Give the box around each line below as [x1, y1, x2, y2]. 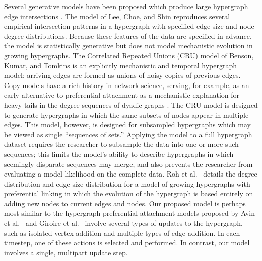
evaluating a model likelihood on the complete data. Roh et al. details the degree [4, 168, 257, 179]
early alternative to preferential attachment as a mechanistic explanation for [4, 90, 240, 100]
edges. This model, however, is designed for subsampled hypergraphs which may [4, 119, 251, 130]
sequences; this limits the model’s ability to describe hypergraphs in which [4, 148, 234, 159]
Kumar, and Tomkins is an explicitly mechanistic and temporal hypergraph [4, 60, 237, 70]
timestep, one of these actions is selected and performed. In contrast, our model [4, 237, 250, 248]
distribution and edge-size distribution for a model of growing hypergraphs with [4, 178, 250, 189]
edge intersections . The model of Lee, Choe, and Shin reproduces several [4, 11, 230, 21]
